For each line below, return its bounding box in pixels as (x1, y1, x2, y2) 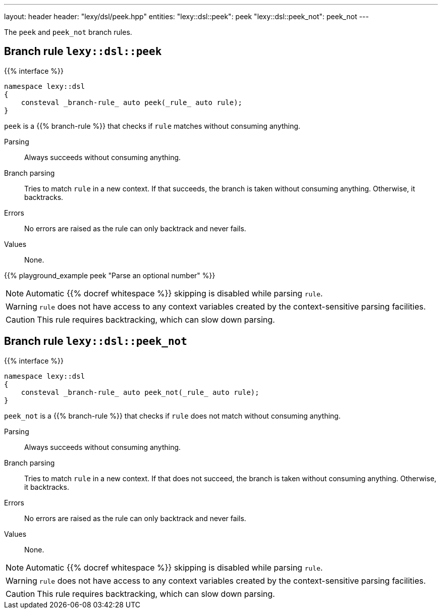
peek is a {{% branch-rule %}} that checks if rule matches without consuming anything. (4, 121, 301, 130)
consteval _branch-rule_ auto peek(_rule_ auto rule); (21, 98, 243, 107)
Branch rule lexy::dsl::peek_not (4, 335, 187, 348)
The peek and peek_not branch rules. (4, 28, 132, 36)
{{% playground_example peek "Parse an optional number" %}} (4, 271, 215, 280)
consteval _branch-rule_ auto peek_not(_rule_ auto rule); (21, 388, 259, 396)
